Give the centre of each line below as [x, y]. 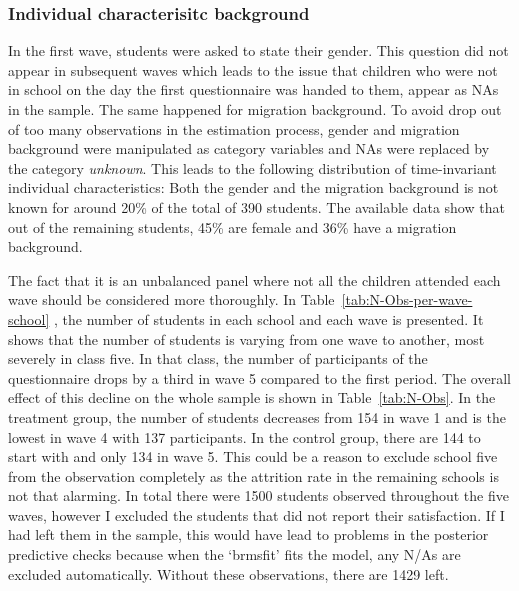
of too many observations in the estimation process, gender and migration [234, 128]
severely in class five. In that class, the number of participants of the [218, 358]
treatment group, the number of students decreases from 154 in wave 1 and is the [257, 416]
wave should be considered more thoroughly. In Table [171, 299]
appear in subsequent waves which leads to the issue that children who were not [253, 69]
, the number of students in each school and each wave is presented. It [268, 318]
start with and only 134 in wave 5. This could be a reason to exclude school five [253, 456]
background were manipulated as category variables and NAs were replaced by [249, 148]
